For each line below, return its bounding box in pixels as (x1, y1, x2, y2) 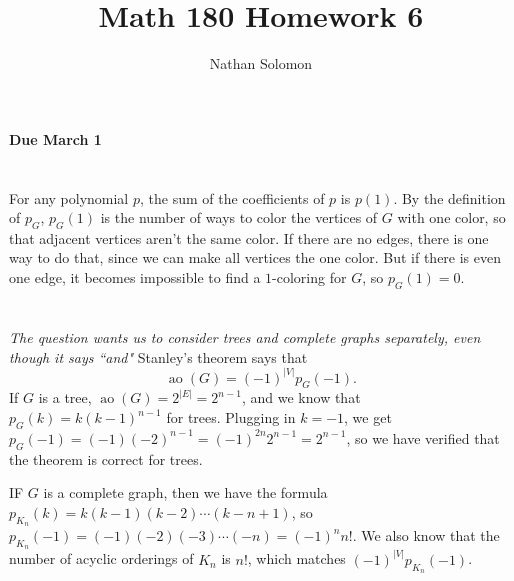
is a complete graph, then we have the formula (43, 482, 328, 503)
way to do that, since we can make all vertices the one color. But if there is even (9, 247, 502, 268)
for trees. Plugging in (166, 407, 296, 428)
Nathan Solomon (209, 53, 313, 74)
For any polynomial (9, 187, 129, 208)
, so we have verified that (346, 427, 500, 448)
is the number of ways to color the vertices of (100, 207, 378, 228)
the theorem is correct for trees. (9, 448, 203, 469)
